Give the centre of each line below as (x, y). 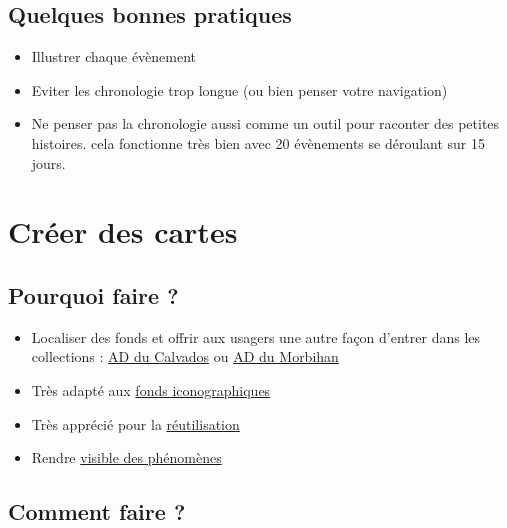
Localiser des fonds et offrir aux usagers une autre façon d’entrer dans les (256, 336)
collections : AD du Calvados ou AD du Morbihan (185, 356)
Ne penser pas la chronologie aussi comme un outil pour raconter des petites (265, 123)
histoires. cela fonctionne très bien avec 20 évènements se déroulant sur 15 (258, 142)
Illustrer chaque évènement (114, 56)
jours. (48, 162)
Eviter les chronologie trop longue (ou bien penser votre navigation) (239, 89)
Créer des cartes (123, 231)
